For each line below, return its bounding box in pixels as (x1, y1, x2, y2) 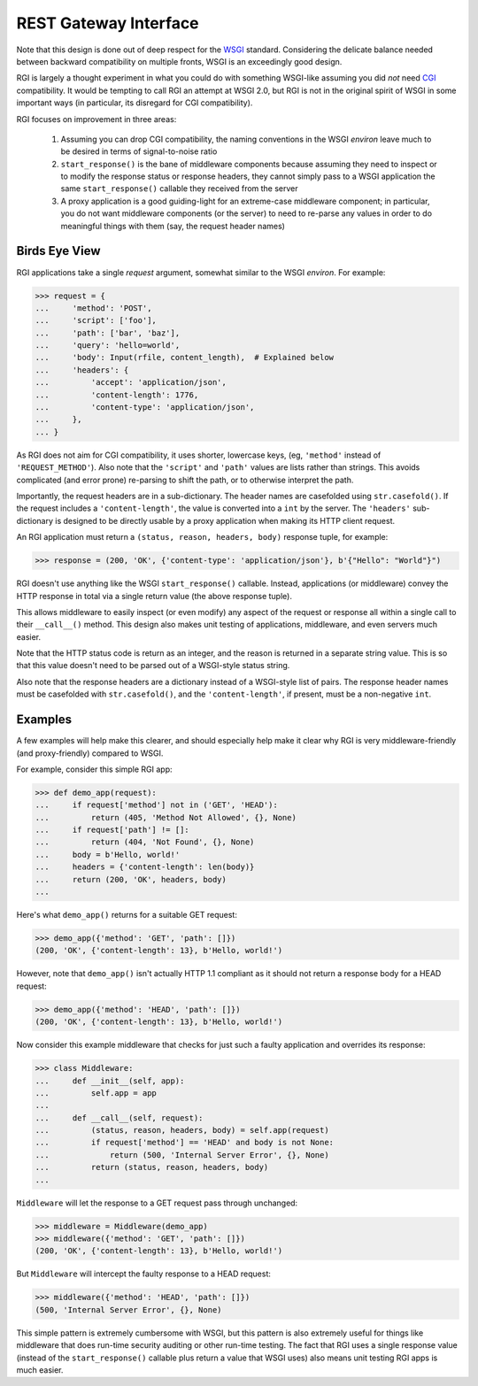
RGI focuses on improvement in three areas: (16, 113, 177, 124)
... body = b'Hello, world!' (35, 850, 181, 859)
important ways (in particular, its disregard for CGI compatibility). (16, 97, 253, 108)
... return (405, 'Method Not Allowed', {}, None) (35, 812, 297, 822)
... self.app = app (35, 1088, 157, 1097)
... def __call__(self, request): (35, 1113, 204, 1123)
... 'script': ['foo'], (35, 315, 157, 326)
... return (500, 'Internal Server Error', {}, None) (35, 1150, 329, 1159)
